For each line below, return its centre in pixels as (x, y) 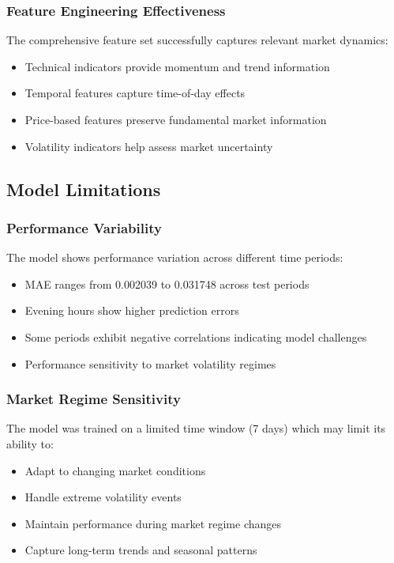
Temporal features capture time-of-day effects (135, 93)
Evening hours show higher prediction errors (132, 310)
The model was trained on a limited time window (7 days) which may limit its (196, 428)
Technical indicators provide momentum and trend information (177, 66)
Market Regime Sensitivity (94, 399)
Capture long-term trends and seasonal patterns (141, 550)
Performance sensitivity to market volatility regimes (150, 363)
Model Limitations (84, 189)
